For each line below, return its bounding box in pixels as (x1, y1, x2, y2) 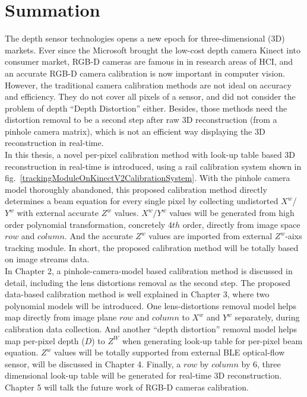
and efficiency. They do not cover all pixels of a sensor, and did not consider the (5, 90, 296, 103)
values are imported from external (148, 230, 273, 242)
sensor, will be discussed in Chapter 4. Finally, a (5, 357, 181, 370)
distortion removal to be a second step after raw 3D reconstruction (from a (5, 113, 277, 126)
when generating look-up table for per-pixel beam (122, 334, 303, 347)
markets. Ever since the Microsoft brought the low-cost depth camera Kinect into (5, 43, 301, 56)
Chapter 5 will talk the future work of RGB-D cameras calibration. (5, 380, 249, 393)
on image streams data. (5, 253, 90, 265)
